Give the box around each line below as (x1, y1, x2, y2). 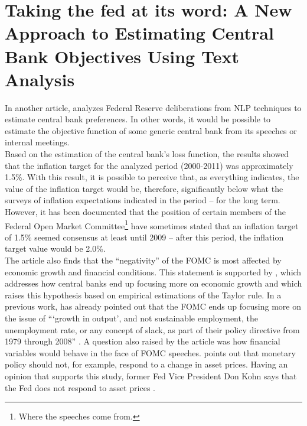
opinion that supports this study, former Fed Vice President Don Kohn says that (5, 370, 297, 382)
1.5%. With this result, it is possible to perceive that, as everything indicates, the (5, 171, 299, 183)
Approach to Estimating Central (5, 21, 274, 45)
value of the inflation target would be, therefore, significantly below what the (5, 182, 283, 194)
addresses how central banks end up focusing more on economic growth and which (5, 277, 302, 290)
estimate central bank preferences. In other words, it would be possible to (5, 113, 271, 125)
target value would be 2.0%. (5, 242, 106, 255)
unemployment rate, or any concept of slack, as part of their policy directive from (5, 323, 300, 336)
